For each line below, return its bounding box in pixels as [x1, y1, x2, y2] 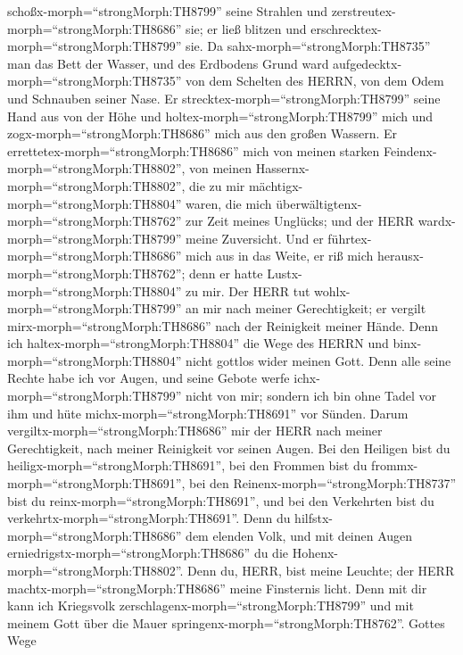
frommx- [371, 456, 418, 475]
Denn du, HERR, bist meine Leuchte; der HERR [187, 561, 455, 579]
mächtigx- [248, 176, 303, 195]
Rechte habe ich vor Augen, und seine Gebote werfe [7, 369, 290, 387]
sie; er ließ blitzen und [186, 19, 307, 37]
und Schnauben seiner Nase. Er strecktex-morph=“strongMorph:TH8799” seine [7, 88, 441, 107]
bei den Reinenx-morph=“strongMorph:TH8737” [189, 474, 457, 493]
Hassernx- [255, 159, 310, 178]
